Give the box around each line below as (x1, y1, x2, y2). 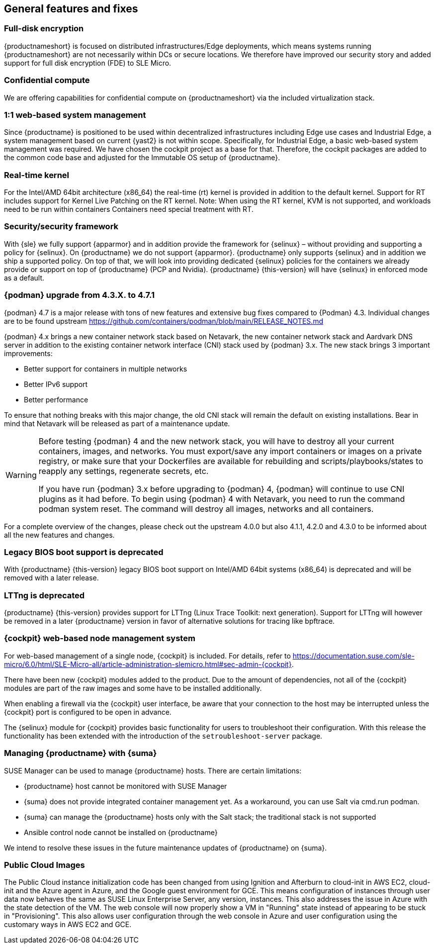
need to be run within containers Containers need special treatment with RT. (4, 205, 254, 214)
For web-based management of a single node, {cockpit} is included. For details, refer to (4, 651, 291, 660)
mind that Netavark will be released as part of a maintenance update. (4, 419, 230, 428)
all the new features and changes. (4, 530, 115, 539)
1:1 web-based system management (4, 109, 146, 120)
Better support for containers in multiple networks (24, 364, 187, 373)
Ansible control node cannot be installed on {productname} (24, 828, 218, 837)
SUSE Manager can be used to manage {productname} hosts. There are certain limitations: (4, 766, 302, 775)
